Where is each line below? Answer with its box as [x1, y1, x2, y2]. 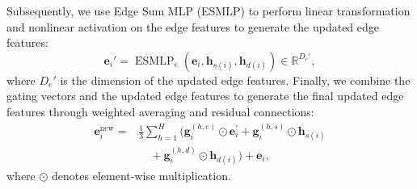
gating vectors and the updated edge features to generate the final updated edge [6, 87, 404, 104]
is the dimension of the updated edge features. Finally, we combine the [60, 71, 411, 88]
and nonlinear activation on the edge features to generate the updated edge [6, 18, 380, 35]
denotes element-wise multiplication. [52, 166, 231, 183]
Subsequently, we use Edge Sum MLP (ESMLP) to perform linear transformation [6, 2, 411, 19]
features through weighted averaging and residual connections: [6, 103, 314, 120]
